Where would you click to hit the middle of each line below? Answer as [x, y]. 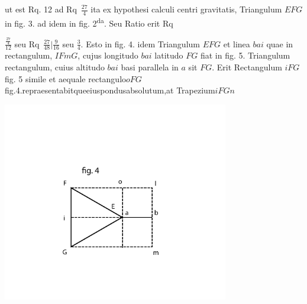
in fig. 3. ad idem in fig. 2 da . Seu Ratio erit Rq [89, 22]
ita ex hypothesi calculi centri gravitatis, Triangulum [186, 9]
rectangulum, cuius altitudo [55, 67]
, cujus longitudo [108, 55]
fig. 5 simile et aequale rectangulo [66, 78]
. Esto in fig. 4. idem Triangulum [140, 43]
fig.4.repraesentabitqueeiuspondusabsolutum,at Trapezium [110, 90]
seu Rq [27, 43]
